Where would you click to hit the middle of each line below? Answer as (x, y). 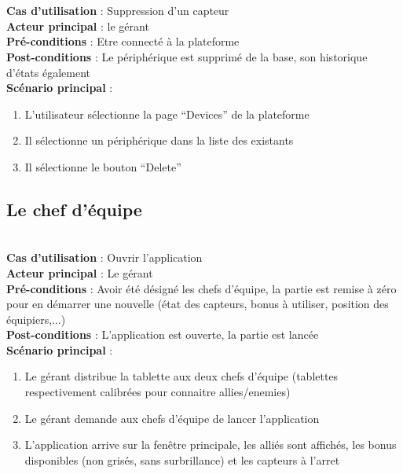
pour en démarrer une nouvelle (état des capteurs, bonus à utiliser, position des (198, 304)
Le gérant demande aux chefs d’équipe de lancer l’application (172, 418)
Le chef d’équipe (74, 209)
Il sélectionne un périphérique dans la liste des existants (159, 140)
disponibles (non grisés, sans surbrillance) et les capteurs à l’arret (182, 459)
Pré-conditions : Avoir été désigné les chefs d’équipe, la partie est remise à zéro (201, 288)
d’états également (49, 72)
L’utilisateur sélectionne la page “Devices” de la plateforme (167, 114)
